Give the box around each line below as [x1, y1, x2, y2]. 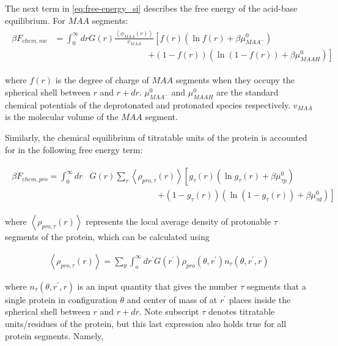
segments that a [247, 279, 306, 292]
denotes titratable [208, 305, 275, 318]
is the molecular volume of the [5, 110, 119, 123]
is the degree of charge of [55, 73, 149, 86]
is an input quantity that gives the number [77, 279, 238, 292]
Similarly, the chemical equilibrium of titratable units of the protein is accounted [5, 130, 307, 143]
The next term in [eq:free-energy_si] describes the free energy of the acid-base [5, 2, 298, 14]
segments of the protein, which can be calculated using [5, 230, 210, 243]
